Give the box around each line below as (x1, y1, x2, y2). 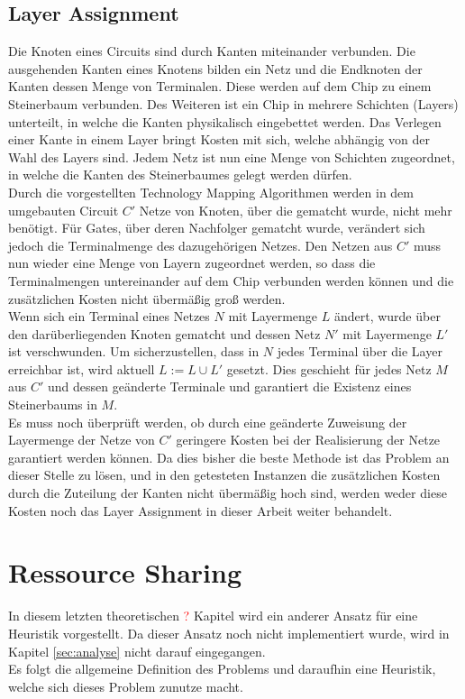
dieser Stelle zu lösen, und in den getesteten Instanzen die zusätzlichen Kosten (8, 465, 441, 484)
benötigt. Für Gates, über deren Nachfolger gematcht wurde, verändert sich (8, 218, 425, 237)
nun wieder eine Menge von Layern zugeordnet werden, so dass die (8, 253, 376, 272)
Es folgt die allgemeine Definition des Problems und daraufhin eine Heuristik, (8, 659, 436, 678)
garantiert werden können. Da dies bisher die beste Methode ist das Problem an (8, 447, 450, 466)
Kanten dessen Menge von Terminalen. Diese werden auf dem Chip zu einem (8, 77, 432, 96)
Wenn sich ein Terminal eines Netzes (8, 307, 210, 326)
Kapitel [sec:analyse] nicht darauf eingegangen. (8, 641, 266, 660)
